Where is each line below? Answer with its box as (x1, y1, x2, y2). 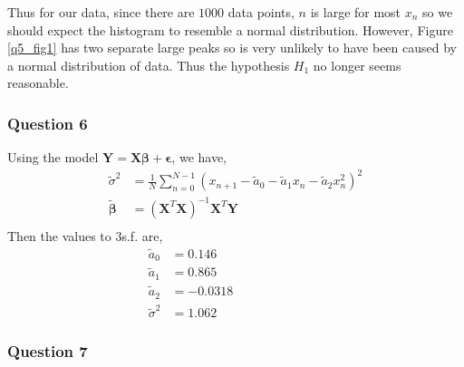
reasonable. (7, 73, 69, 92)
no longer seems (313, 55, 401, 74)
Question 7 (7, 340, 88, 362)
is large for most (310, 3, 401, 21)
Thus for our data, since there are (7, 3, 195, 21)
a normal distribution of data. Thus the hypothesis (7, 55, 290, 74)
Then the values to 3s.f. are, (7, 226, 163, 245)
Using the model (7, 148, 99, 167)
